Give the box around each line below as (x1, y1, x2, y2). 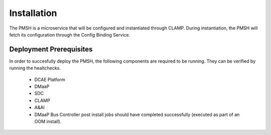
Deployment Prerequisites (9, 45, 93, 53)
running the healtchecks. (9, 65, 61, 71)
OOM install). (34, 118, 62, 124)
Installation (9, 7, 57, 18)
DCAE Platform (34, 76, 65, 82)
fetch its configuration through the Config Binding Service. (9, 31, 130, 37)
